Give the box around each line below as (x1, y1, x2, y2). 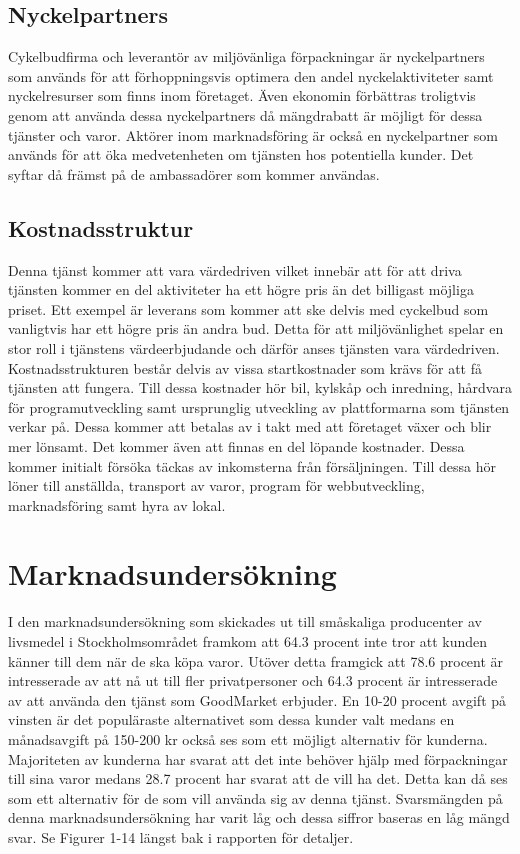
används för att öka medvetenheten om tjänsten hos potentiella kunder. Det (8, 144, 474, 165)
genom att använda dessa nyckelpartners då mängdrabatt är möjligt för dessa (8, 104, 483, 125)
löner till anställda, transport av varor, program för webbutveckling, (8, 475, 425, 496)
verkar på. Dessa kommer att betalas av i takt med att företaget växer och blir (8, 416, 492, 437)
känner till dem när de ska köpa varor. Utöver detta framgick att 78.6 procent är (8, 650, 504, 671)
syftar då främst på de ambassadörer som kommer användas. (8, 163, 380, 184)
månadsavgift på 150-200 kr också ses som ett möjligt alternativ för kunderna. (8, 728, 488, 749)
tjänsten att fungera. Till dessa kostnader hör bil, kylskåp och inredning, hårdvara (8, 377, 512, 398)
